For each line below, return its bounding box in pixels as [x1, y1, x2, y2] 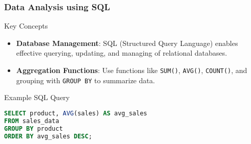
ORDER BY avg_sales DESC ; [4, 132, 92, 140]
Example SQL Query [4, 92, 70, 103]
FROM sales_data [4, 117, 59, 125]
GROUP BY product [4, 125, 63, 132]
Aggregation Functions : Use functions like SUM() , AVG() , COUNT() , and [16, 65, 247, 75]
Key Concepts [4, 20, 48, 31]
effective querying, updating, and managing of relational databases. [16, 47, 227, 58]
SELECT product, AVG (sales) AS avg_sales [4, 109, 148, 117]
